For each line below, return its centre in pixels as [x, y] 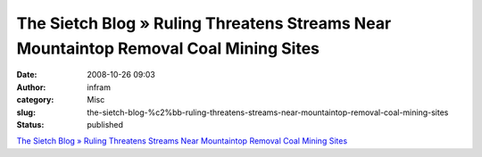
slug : [26, 112]
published [105, 124]
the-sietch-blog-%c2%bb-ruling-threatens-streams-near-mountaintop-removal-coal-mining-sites [268, 112]
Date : [27, 75]
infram [99, 87]
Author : [31, 87]
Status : [30, 124]
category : [35, 100]
